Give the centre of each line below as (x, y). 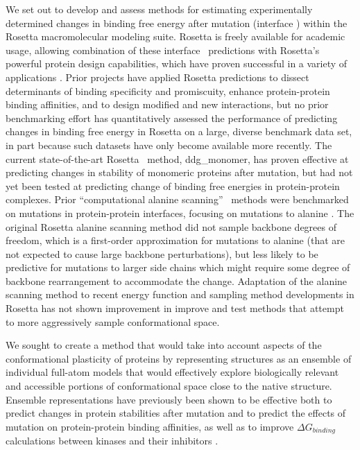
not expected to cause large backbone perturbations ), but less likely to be (162, 253)
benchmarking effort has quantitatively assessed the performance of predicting (172, 118)
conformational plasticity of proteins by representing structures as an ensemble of (179, 358)
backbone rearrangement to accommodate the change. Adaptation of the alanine (177, 280)
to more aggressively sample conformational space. (113, 321)
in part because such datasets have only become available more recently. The (169, 145)
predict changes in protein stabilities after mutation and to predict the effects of (176, 413)
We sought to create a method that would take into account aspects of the (164, 345)
